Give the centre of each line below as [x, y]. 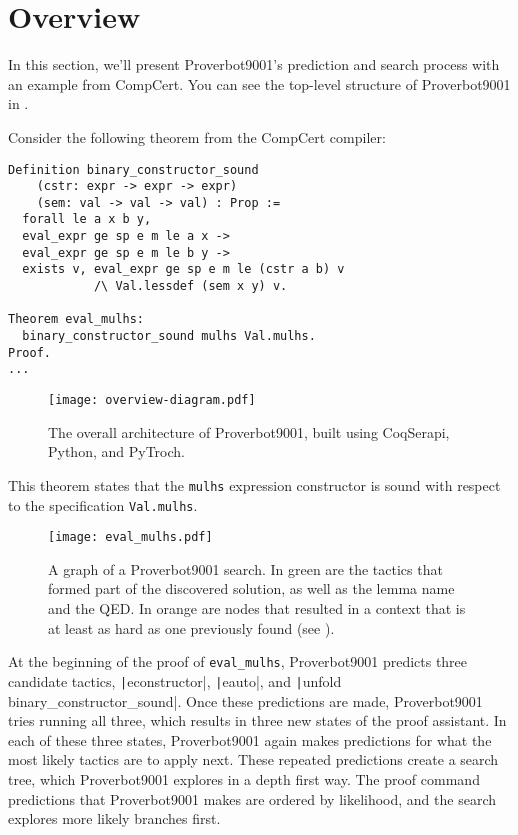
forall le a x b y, [87, 219]
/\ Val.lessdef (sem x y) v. [190, 286]
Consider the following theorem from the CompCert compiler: [197, 136]
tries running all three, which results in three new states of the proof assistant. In [257, 720]
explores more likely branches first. [114, 818]
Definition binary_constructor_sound [133, 169]
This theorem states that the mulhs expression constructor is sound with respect [254, 484]
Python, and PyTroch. [116, 451]
